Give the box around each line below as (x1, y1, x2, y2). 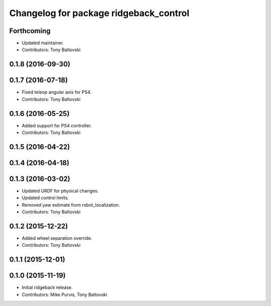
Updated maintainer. (22, 40, 64, 46)
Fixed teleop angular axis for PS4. (22, 89, 92, 95)
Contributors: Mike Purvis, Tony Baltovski (22, 291, 107, 297)
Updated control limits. (22, 195, 69, 201)
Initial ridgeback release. (22, 284, 73, 290)
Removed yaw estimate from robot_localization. (22, 202, 120, 208)
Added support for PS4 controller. (22, 122, 92, 128)
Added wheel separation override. (22, 235, 92, 241)
